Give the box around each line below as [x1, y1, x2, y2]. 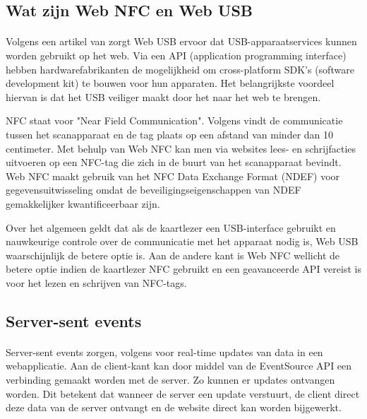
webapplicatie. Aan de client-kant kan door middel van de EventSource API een [6, 358, 352, 373]
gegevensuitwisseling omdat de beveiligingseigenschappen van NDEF [6, 182, 301, 197]
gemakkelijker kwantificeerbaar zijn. [6, 196, 160, 211]
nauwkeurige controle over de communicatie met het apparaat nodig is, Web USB [6, 234, 359, 249]
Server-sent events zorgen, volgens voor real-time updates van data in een [6, 344, 323, 359]
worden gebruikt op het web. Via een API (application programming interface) [6, 47, 347, 62]
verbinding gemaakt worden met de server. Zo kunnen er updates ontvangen [6, 372, 335, 387]
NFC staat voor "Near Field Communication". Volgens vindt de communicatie [6, 113, 343, 128]
